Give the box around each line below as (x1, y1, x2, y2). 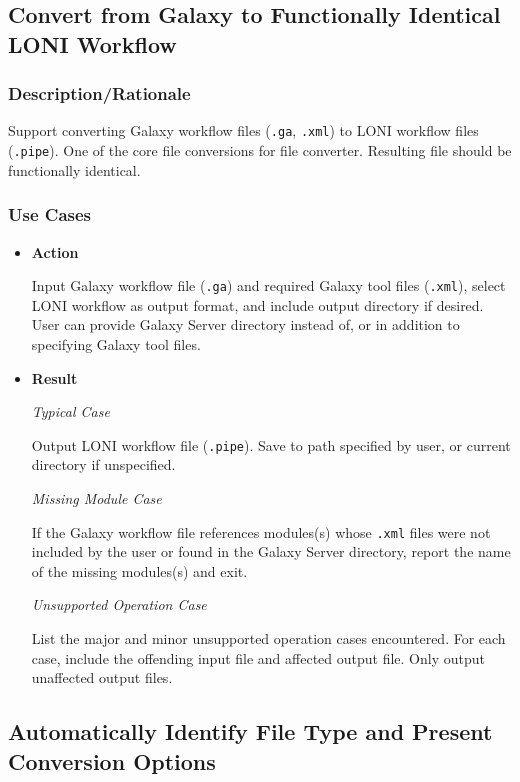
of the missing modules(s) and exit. (31, 560, 248, 581)
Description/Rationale (8, 81, 191, 106)
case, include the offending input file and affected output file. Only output (31, 647, 485, 668)
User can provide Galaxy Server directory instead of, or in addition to (31, 314, 460, 335)
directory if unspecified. (31, 454, 176, 475)
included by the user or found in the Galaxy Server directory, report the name (31, 541, 511, 562)
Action (31, 241, 79, 262)
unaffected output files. (31, 667, 173, 688)
